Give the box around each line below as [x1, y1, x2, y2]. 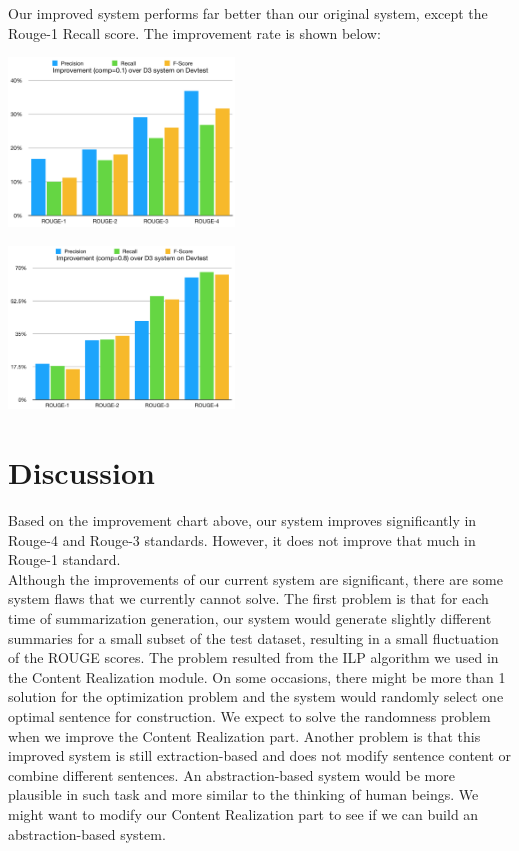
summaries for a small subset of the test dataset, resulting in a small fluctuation [8, 627, 499, 648]
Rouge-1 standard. [8, 549, 121, 570]
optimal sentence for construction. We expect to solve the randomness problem [8, 705, 491, 726]
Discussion [8, 452, 155, 493]
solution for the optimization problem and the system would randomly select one [8, 686, 504, 707]
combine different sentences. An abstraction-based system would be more [8, 764, 455, 785]
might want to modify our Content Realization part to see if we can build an [8, 803, 479, 824]
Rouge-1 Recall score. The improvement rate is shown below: [8, 22, 381, 43]
